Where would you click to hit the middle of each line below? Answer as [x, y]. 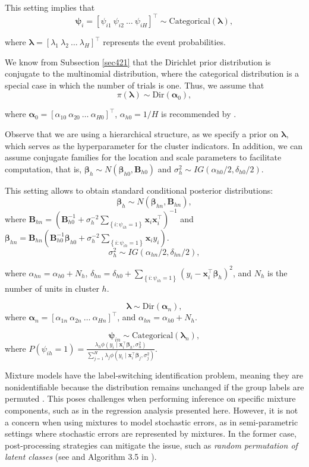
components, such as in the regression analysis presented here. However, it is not [152, 410]
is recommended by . [199, 114]
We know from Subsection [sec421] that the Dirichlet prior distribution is [138, 61]
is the [278, 272]
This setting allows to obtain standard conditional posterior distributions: [139, 190]
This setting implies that [50, 7]
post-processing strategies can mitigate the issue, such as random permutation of [151, 445]
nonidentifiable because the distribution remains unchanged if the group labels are [154, 386]
